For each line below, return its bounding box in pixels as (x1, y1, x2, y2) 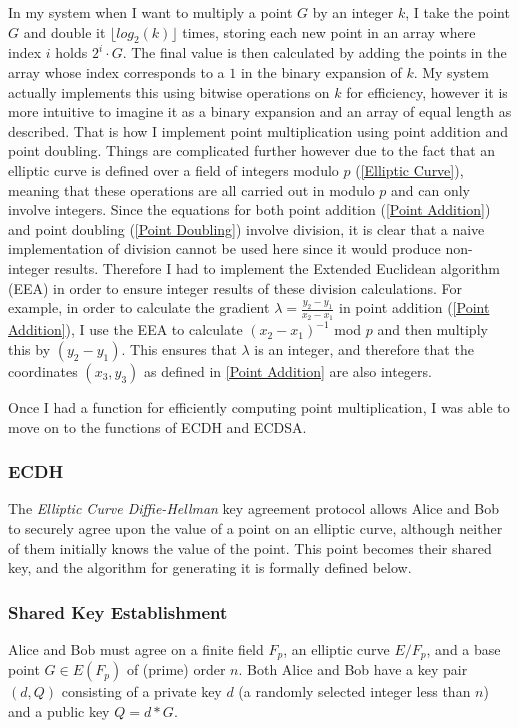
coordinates (8, 360, 78, 381)
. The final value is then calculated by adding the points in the (122, 42, 507, 63)
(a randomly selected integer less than (238, 681, 471, 702)
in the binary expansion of (240, 61, 402, 82)
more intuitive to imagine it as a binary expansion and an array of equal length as (8, 101, 512, 122)
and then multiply (377, 319, 488, 340)
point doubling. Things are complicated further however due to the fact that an (8, 140, 496, 161)
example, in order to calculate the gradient (8, 297, 270, 318)
